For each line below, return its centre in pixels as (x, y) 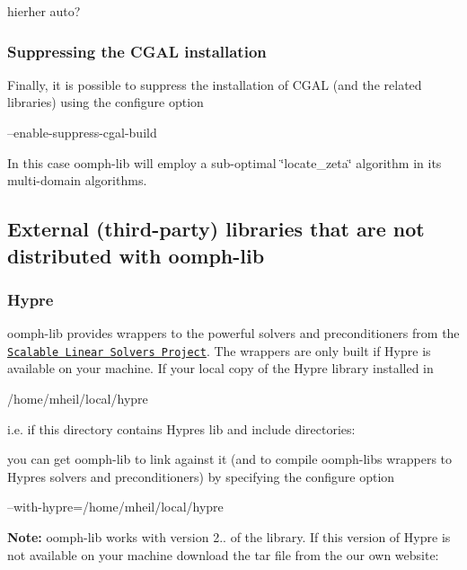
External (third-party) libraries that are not (216, 229)
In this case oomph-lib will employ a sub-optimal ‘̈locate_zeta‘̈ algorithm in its (225, 162)
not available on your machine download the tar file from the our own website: (223, 554)
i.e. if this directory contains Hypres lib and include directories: (181, 428)
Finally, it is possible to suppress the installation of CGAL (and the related (215, 84)
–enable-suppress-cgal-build (82, 132)
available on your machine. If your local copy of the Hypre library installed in (220, 368)
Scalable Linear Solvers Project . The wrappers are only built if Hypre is (219, 350)
